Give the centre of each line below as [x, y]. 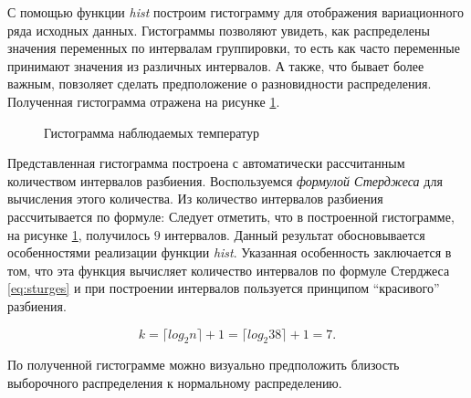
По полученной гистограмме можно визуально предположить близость [204, 365]
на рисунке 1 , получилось [79, 234]
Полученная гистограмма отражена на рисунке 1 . [144, 101]
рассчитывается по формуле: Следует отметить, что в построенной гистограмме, [231, 216]
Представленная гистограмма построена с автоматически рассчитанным [206, 163]
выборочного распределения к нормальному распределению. [175, 382]
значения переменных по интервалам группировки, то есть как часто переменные [234, 48]
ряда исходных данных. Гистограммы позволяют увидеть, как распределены [219, 30]
